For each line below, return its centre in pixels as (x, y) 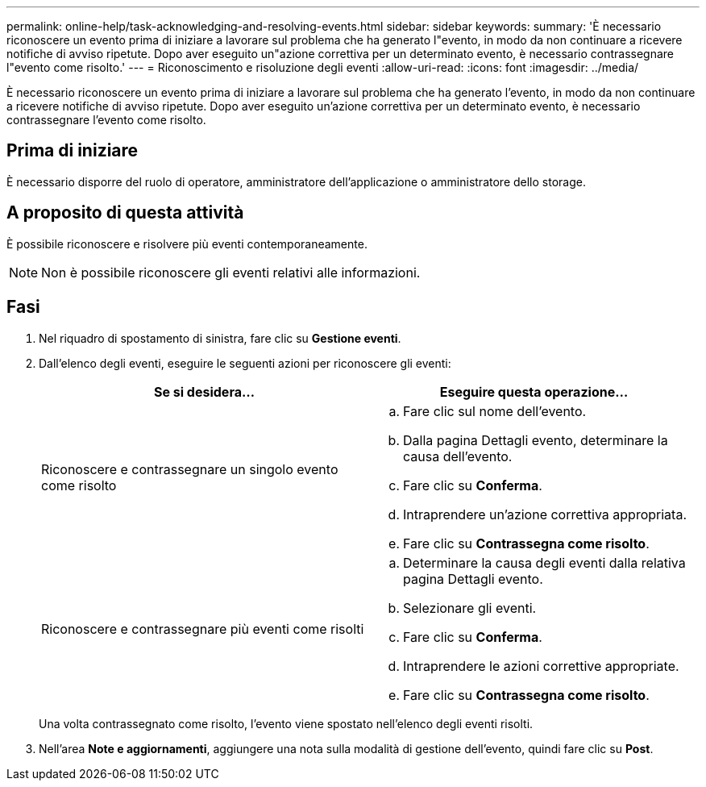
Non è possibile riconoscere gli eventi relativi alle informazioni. (231, 272)
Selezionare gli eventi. (470, 608)
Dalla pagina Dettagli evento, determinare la (536, 440)
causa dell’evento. (458, 456)
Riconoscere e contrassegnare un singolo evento (190, 469)
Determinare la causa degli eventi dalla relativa (544, 562)
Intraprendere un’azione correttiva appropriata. (545, 514)
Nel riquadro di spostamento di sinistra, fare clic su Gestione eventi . (220, 338)
